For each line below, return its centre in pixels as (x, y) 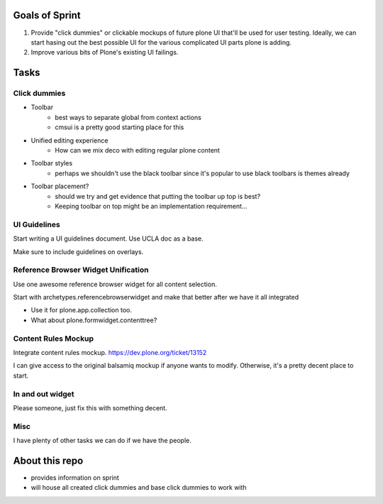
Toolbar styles (52, 163)
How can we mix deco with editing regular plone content (137, 150)
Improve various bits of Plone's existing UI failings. (105, 53)
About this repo (48, 460)
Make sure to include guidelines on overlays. (78, 251)
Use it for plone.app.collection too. (82, 310)
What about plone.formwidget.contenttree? (94, 320)
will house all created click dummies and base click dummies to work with (139, 488)
